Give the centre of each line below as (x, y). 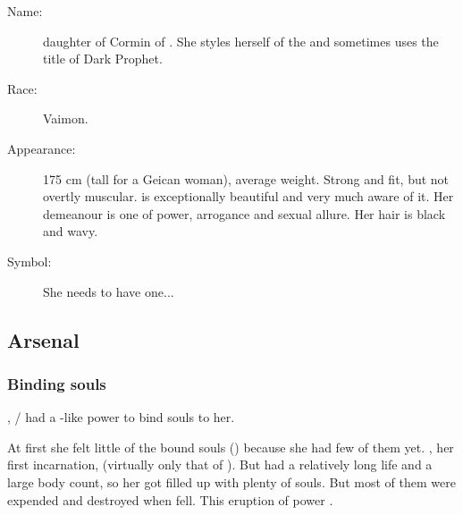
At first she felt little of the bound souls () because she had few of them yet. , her (231, 447)
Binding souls (57, 383)
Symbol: (29, 261)
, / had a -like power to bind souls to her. (121, 417)
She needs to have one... (109, 291)
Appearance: (42, 148)
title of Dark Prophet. (103, 59)
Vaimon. (66, 118)
